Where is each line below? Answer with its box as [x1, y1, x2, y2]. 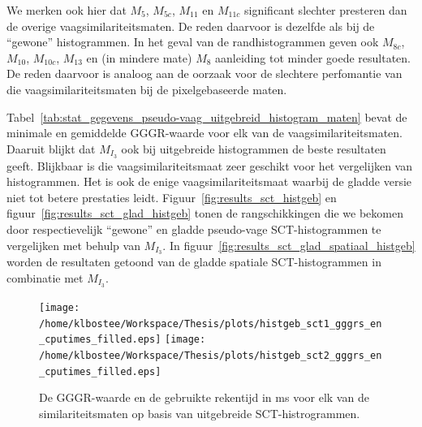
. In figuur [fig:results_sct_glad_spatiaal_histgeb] [162, 236, 416, 253]
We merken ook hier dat [6, 2, 127, 18]
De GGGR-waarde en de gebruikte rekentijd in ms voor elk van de [39, 389, 369, 406]
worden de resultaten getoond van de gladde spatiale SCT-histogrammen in [6, 253, 381, 270]
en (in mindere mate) [86, 49, 192, 66]
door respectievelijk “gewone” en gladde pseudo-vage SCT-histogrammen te [6, 220, 381, 237]
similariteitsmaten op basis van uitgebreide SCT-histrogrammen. [39, 404, 360, 421]
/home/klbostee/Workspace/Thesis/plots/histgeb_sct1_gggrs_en [39, 317, 382, 330]
